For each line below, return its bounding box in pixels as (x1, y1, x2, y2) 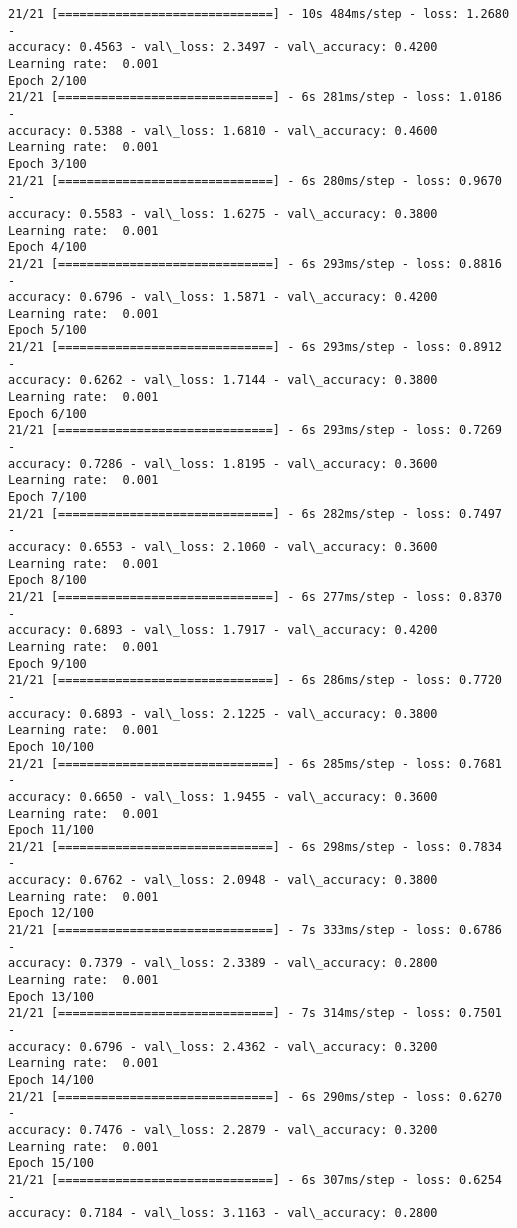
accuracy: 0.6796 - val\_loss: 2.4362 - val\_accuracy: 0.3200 (8, 1039, 438, 1054)
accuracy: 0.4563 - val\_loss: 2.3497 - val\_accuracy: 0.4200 (8, 40, 438, 55)
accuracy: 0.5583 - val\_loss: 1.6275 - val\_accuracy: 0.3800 (8, 206, 438, 221)
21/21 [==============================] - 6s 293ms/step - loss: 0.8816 (8, 256, 502, 271)
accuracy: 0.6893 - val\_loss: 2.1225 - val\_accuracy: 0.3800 (8, 706, 438, 721)
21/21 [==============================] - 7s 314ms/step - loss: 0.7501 (8, 1006, 502, 1021)
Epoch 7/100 (8, 490, 87, 505)
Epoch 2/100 (8, 73, 87, 88)
